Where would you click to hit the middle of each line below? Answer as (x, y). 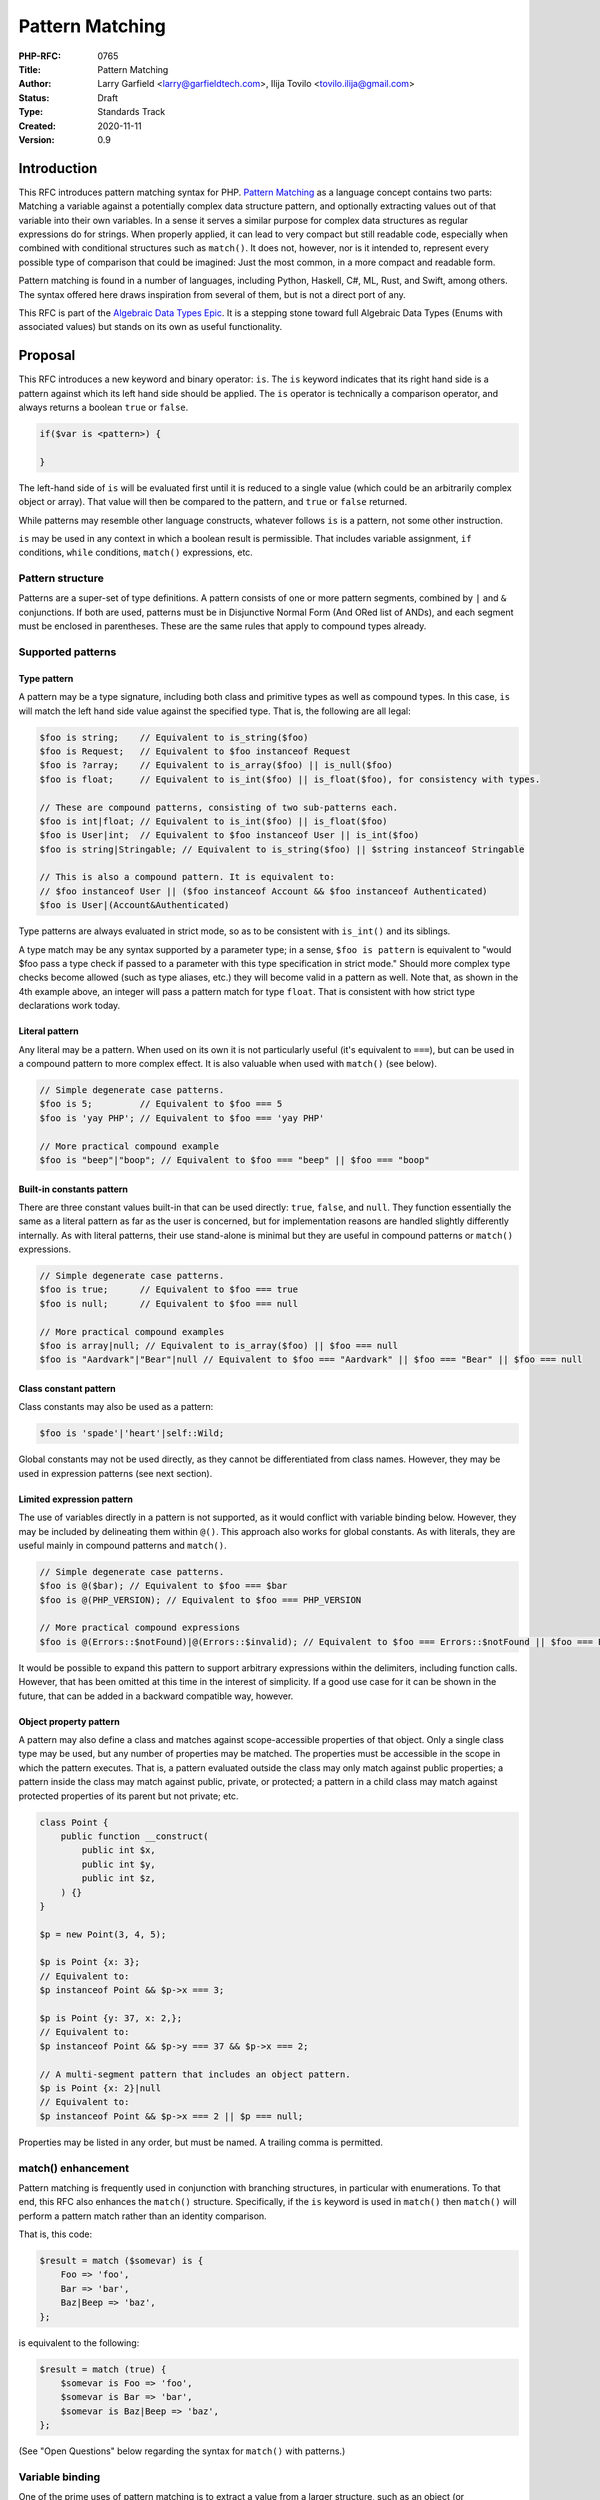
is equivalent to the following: (79, 2342)
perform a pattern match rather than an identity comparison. (142, 2216)
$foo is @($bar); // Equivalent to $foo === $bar (163, 1586)
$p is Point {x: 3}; (89, 1962)
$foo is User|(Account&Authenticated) (134, 905)
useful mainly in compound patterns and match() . (122, 1545)
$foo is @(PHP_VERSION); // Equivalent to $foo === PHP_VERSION (200, 1599)
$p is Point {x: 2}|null (100, 2088)
